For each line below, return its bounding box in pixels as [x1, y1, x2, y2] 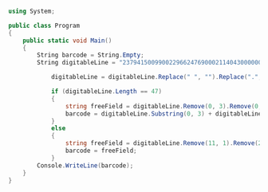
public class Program [8, 22, 81, 29]
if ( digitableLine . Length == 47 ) [50, 88, 162, 96]
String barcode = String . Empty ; [37, 51, 145, 60]
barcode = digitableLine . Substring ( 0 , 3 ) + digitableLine [65, 109, 262, 118]
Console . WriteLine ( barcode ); [37, 161, 134, 170]
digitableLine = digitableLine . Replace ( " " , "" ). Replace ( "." [50, 73, 259, 81]
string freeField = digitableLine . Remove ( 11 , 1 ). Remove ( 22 [65, 139, 266, 147]
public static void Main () [22, 37, 112, 45]
